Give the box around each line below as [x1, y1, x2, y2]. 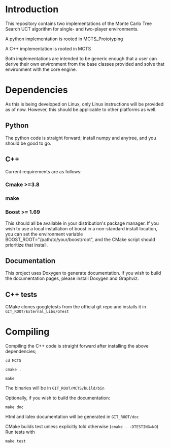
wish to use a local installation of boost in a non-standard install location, [5, 225, 158, 231]
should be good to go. [5, 140, 52, 146]
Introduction [5, 4, 59, 15]
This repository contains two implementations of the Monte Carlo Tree [5, 20, 152, 27]
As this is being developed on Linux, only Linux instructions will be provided [5, 101, 164, 107]
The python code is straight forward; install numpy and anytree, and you [5, 135, 156, 141]
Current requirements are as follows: [5, 168, 82, 174]
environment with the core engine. [5, 66, 77, 72]
